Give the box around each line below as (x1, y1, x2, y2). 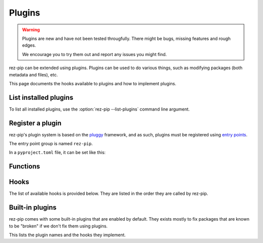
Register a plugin (9, 119, 62, 127)
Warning (22, 27, 40, 33)
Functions (9, 162, 40, 170)
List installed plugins (9, 93, 74, 102)
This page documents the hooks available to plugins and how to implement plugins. (9, 80, 176, 86)
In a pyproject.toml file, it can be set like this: (9, 150, 106, 155)
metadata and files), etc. (9, 72, 58, 77)
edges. (22, 42, 36, 48)
